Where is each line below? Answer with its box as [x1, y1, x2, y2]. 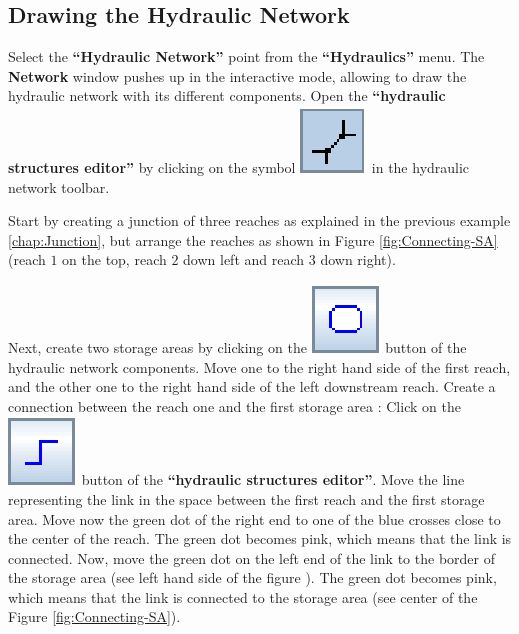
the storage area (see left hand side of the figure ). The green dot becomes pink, [8, 567, 497, 588]
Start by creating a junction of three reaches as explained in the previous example [8, 210, 511, 231]
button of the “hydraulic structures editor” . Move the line [81, 469, 465, 490]
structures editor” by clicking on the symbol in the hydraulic [8, 156, 470, 177]
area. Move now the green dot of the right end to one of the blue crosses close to [8, 508, 501, 529]
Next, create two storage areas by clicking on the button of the [8, 336, 467, 357]
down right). [320, 249, 396, 270]
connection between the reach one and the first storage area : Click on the [8, 395, 461, 416]
